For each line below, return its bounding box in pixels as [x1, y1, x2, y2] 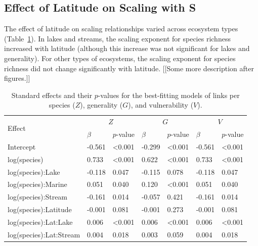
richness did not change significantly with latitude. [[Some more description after [4, 63, 254, 73]
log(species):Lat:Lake [8, 216, 73, 227]
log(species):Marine [8, 179, 67, 189]
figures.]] [4, 73, 30, 83]
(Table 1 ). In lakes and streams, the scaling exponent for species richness [4, 33, 231, 43]
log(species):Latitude [8, 204, 72, 215]
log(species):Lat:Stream [8, 229, 80, 239]
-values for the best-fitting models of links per [98, 89, 240, 100]
